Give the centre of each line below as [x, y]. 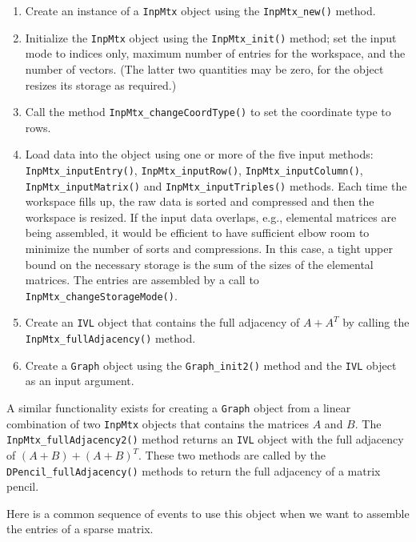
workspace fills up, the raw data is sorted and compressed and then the [200, 201]
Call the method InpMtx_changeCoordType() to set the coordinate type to [208, 112]
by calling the [376, 322]
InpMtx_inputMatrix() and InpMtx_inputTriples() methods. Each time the [216, 185]
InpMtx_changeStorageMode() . [101, 295]
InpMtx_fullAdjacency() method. [110, 338]
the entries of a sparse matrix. [80, 529]
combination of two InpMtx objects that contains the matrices [158, 423]
